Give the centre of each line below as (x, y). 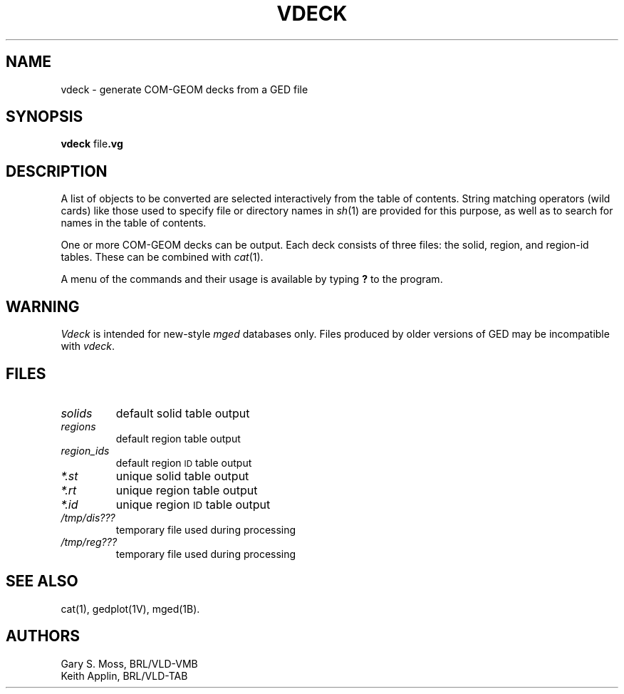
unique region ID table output (193, 504)
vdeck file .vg (92, 144)
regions (78, 426)
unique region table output (187, 490)
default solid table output (183, 413)
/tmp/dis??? (88, 517)
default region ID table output (184, 462)
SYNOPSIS (45, 117)
